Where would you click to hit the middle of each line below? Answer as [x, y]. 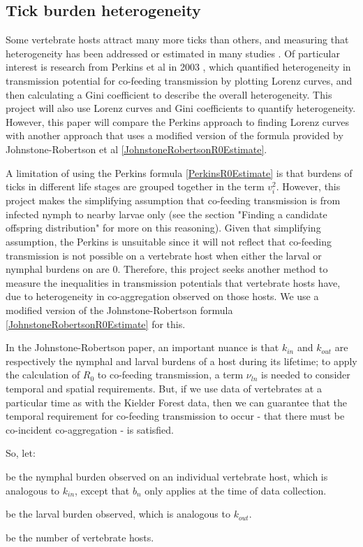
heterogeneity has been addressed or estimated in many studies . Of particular [173, 53]
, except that [102, 490]
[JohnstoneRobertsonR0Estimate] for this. [96, 324]
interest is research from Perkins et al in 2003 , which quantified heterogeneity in [178, 67]
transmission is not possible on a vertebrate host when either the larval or [164, 255]
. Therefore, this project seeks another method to [223, 269]
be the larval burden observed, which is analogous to [118, 514]
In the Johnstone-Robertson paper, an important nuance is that [142, 347]
